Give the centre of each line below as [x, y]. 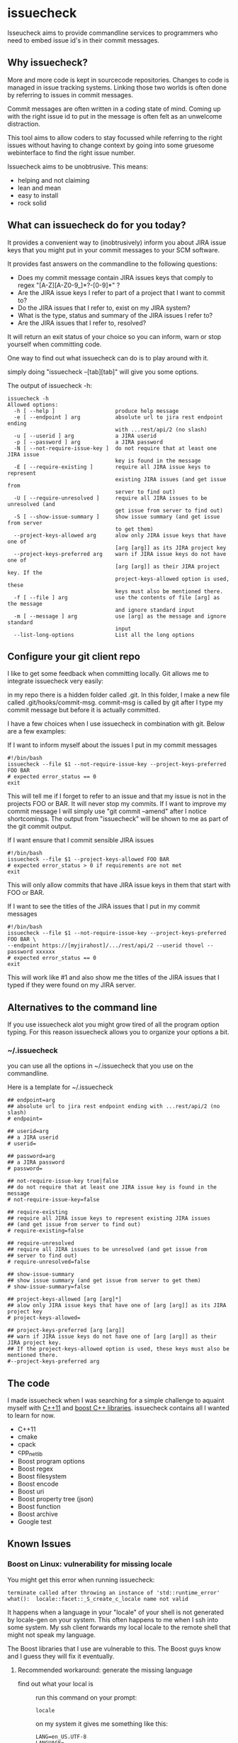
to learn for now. [31, 1415]
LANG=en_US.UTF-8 [61, 1737]
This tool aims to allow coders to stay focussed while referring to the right [115, 137]
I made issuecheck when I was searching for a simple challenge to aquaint [116, 1400]
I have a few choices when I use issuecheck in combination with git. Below [116, 724]
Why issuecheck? [48, 63]
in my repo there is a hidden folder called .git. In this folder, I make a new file [119, 695]
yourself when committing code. [55, 344]
